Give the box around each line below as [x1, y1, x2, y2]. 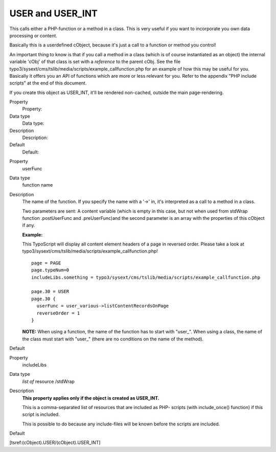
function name [22, 182, 53, 188]
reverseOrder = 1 [36, 310, 80, 316]
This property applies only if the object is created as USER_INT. [22, 395, 159, 401]
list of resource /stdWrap [22, 378, 75, 385]
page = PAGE [31, 260, 61, 266]
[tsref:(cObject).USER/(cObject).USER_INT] [9, 440, 101, 446]
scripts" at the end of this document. [9, 80, 87, 86]
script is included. [22, 412, 60, 418]
